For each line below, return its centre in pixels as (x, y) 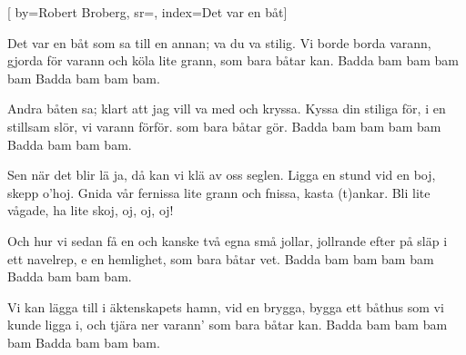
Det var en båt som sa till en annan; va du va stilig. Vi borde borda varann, (219, 42)
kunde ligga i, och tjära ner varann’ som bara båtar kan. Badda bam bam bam (228, 325)
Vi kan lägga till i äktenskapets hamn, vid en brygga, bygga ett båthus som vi (226, 306)
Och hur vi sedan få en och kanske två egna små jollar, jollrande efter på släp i (228, 240)
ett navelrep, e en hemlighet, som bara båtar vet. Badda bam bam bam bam (221, 258)
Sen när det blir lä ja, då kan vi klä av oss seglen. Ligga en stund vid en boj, (222, 175)
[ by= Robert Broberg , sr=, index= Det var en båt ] (147, 12)
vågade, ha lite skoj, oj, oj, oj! (91, 210)
